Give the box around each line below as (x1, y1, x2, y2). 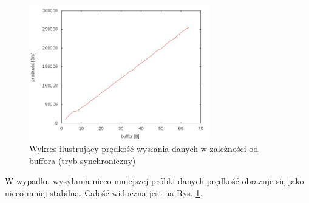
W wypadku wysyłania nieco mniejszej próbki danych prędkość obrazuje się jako (5, 174, 304, 187)
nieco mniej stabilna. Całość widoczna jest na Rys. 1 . (5, 186, 203, 199)
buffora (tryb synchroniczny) (29, 154, 136, 167)
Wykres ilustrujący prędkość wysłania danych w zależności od (29, 142, 259, 155)
